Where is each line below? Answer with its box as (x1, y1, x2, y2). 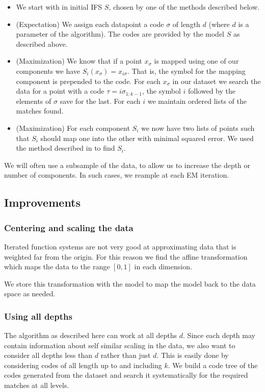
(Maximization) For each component (16, 122, 130, 133)
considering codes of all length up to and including (4, 359, 162, 370)
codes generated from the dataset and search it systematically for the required (4, 370, 248, 380)
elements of (16, 95, 51, 106)
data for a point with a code (16, 86, 104, 96)
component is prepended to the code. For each (16, 75, 161, 86)
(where (208, 18, 230, 29)
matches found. (16, 105, 64, 116)
